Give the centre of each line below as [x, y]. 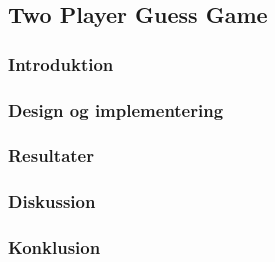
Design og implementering [116, 109]
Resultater [51, 155]
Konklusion [54, 247]
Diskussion [52, 201]
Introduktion [61, 63]
